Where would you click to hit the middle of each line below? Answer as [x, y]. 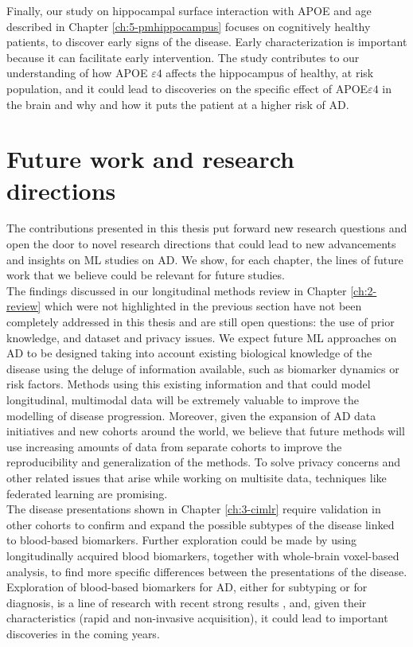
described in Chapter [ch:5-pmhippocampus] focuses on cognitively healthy [189, 26]
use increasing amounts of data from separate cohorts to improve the [174, 446]
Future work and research [150, 159]
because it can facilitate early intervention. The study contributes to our [183, 57]
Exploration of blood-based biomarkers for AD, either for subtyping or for [187, 587]
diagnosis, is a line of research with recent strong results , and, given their [187, 602]
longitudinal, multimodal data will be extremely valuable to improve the [183, 400]
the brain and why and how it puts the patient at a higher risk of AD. [178, 104]
